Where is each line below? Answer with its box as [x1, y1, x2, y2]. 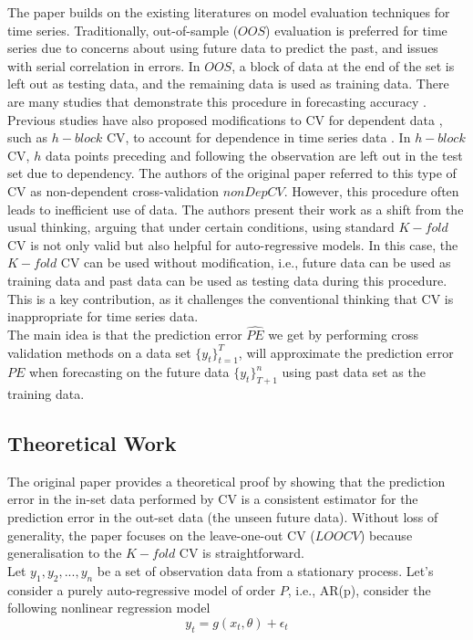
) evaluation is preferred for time [265, 20, 447, 39]
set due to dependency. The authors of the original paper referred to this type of [7, 163, 457, 183]
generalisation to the [7, 543, 122, 562]
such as [7, 128, 48, 147]
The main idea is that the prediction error [7, 324, 242, 343]
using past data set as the [282, 362, 426, 382]
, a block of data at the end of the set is [231, 56, 455, 75]
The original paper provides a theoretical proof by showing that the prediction [7, 471, 446, 490]
